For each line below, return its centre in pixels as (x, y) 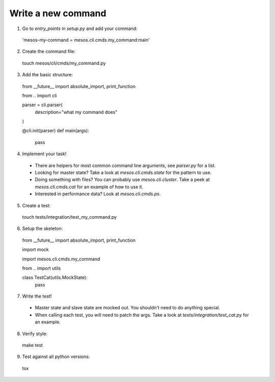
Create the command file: (49, 51)
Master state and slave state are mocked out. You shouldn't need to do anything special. (128, 308)
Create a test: (36, 205)
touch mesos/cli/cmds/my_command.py (64, 63)
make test (33, 345)
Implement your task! (44, 154)
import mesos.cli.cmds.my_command (61, 259)
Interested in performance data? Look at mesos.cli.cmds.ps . (98, 194)
